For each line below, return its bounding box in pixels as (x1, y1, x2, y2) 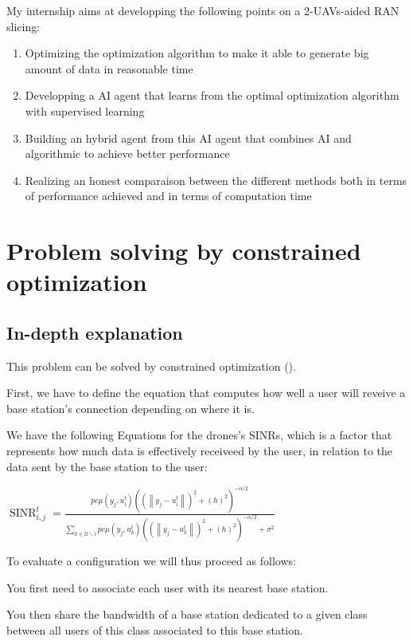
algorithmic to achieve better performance (25, 145, 230, 162)
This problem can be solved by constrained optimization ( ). (6, 357, 296, 374)
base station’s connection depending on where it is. (6, 399, 255, 416)
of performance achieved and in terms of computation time (25, 187, 312, 204)
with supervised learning (25, 102, 145, 119)
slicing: (6, 18, 41, 34)
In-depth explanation (6, 320, 183, 344)
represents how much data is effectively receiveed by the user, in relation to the (6, 442, 392, 459)
